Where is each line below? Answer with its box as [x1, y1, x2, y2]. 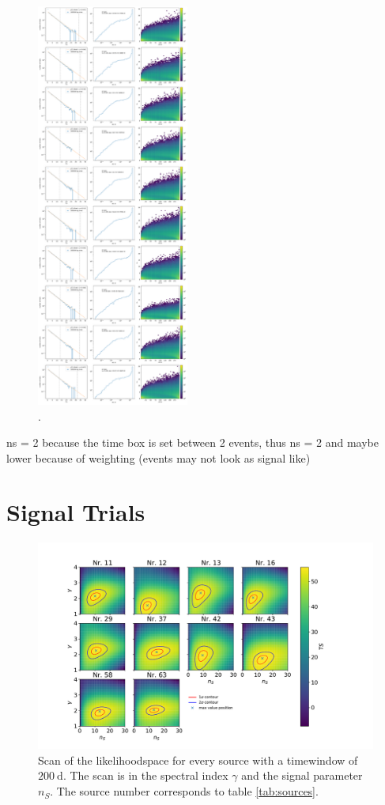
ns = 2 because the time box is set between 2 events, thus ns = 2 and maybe [6, 434, 379, 451]
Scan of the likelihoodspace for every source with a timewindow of [38, 751, 358, 768]
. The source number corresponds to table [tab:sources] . [50, 783, 319, 799]
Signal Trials [6, 496, 145, 528]
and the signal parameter [241, 767, 363, 784]
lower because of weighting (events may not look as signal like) [6, 449, 311, 466]
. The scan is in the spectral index [62, 767, 228, 784]
